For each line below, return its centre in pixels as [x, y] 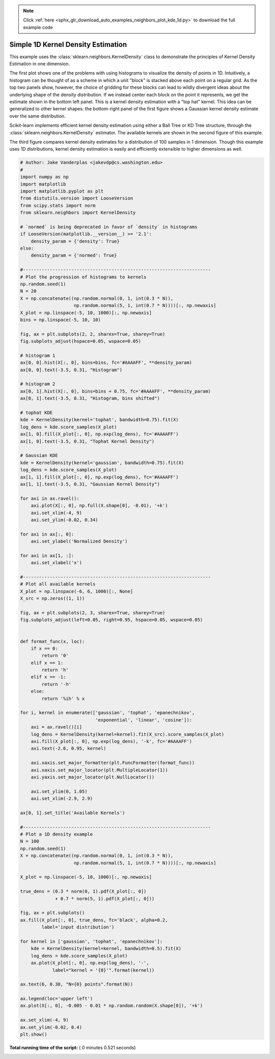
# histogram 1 [38, 355]
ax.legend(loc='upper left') [57, 999]
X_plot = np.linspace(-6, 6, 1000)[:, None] [77, 591]
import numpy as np [44, 177]
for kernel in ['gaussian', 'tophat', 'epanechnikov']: [91, 941]
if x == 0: [44, 648]
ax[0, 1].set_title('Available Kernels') [73, 813]
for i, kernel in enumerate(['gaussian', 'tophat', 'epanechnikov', [107, 713]
